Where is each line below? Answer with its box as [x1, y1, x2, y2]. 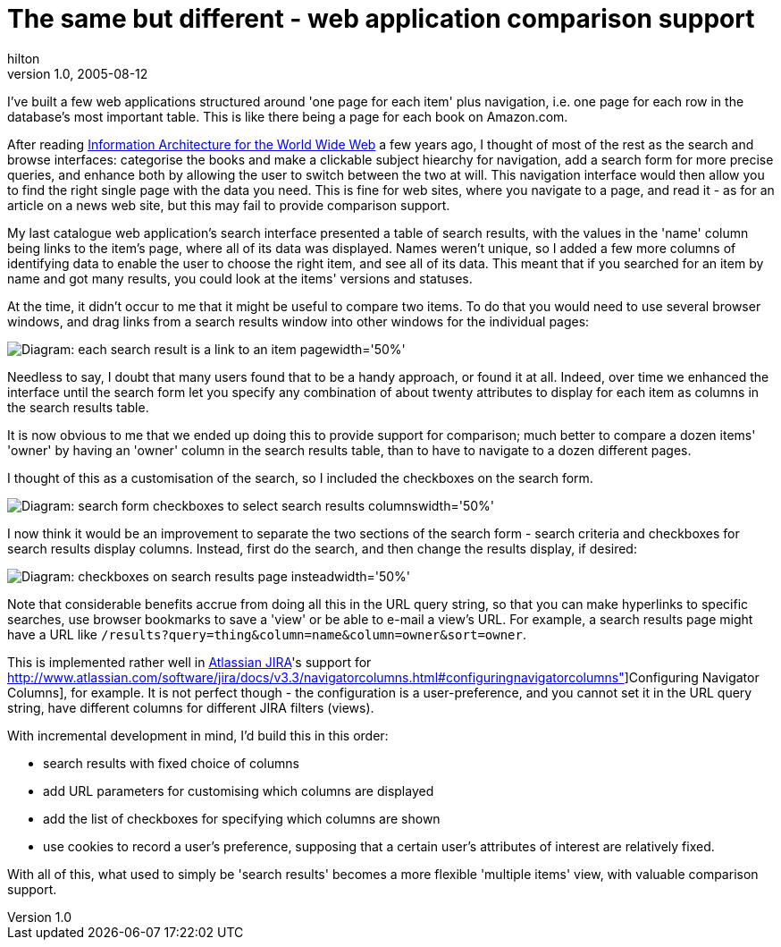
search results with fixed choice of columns [43, 755, 299, 771]
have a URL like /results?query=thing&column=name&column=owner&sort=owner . [7, 626, 527, 642]
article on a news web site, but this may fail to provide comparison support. [7, 197, 450, 213]
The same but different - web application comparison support [7, 4, 755, 34]
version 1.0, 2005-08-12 [7, 65, 148, 81]
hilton [7, 50, 40, 66]
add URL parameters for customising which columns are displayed [43, 782, 434, 799]
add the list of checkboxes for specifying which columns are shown [43, 810, 441, 826]
